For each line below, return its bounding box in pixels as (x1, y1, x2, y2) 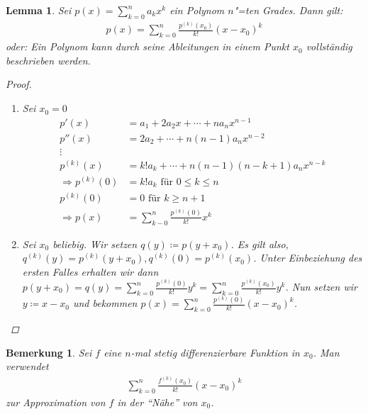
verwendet (6, 359, 49, 374)
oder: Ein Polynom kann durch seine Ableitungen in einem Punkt (6, 39, 289, 54)
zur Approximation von (6, 394, 106, 409)
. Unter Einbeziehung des (253, 250, 362, 265)
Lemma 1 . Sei (6, 3, 72, 17)
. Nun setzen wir (285, 279, 357, 294)
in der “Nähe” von (117, 394, 198, 409)
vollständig (306, 39, 352, 54)
